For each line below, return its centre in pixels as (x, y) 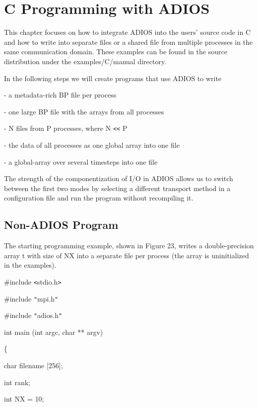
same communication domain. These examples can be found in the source (116, 51)
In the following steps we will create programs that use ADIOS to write (113, 78)
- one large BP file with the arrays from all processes (84, 111)
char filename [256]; (33, 365)
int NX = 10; (24, 399)
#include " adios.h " (33, 315)
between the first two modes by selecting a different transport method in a (117, 188)
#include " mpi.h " (31, 298)
